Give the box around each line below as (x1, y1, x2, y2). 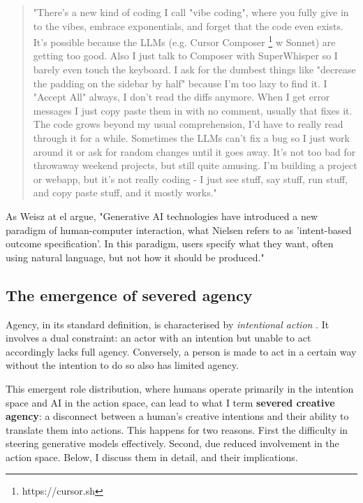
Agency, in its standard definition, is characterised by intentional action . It (6, 316, 329, 331)
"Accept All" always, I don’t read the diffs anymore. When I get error (33, 89, 330, 104)
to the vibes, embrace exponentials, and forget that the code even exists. (33, 18, 343, 33)
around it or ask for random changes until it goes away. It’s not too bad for (33, 144, 356, 159)
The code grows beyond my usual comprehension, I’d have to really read (33, 117, 343, 131)
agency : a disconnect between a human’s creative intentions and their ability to (6, 409, 349, 423)
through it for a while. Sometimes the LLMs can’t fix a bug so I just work (33, 131, 350, 145)
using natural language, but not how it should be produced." (6, 249, 265, 264)
